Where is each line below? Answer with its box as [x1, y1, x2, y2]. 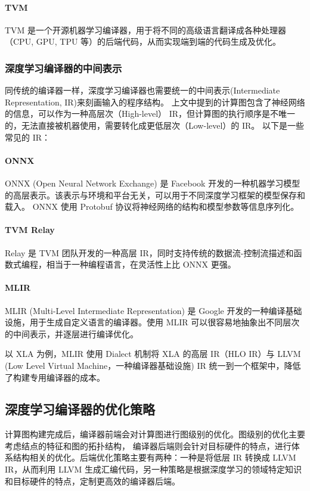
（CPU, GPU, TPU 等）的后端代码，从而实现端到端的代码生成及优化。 [5, 35, 281, 48]
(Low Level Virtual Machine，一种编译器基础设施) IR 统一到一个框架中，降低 [5, 359, 301, 371]
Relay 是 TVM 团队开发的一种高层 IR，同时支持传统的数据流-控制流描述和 [5, 246, 294, 259]
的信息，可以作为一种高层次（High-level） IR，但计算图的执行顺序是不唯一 [5, 107, 296, 120]
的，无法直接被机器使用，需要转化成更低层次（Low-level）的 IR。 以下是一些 [5, 119, 305, 131]
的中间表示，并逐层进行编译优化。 [5, 327, 138, 340]
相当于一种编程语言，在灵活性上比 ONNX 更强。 [46, 258, 236, 271]
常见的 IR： [5, 130, 51, 143]
